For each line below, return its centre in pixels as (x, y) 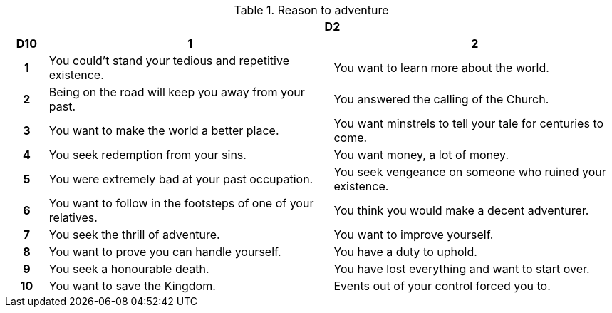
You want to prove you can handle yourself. (165, 252)
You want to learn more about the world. (441, 68)
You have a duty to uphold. (405, 252)
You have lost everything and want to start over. (462, 269)
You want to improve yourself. (414, 235)
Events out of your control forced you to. (442, 286)
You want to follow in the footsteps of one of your (181, 203)
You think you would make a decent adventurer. (461, 210)
